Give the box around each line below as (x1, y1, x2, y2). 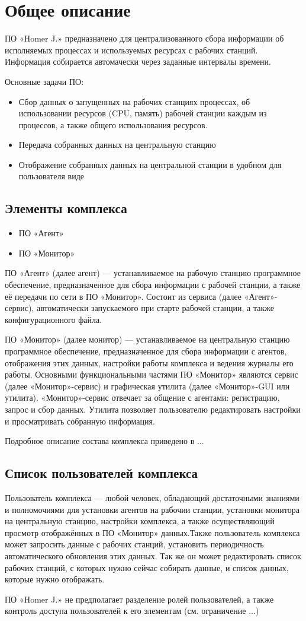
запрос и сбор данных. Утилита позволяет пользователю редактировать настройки (5, 403, 301, 415)
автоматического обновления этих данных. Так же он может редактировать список (5, 549, 301, 562)
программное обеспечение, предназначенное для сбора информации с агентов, (5, 345, 287, 357)
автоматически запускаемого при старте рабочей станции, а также (36, 302, 274, 314)
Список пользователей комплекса (5, 464, 198, 482)
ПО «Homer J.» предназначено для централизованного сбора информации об (5, 32, 284, 45)
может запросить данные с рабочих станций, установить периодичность (5, 538, 264, 550)
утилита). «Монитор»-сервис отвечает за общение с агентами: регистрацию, (5, 391, 280, 404)
